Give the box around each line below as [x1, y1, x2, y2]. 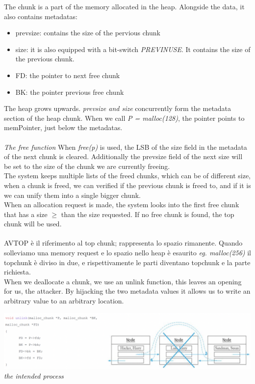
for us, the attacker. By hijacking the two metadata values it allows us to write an [4, 286, 251, 296]
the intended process [4, 371, 64, 381]
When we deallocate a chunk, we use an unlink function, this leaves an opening [4, 276, 242, 286]
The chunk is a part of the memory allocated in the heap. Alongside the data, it [4, 1, 245, 11]
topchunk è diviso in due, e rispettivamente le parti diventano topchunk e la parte [4, 257, 251, 267]
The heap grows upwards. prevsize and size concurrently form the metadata [4, 103, 231, 113]
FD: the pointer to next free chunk [15, 70, 120, 80]
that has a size [4, 209, 48, 219]
